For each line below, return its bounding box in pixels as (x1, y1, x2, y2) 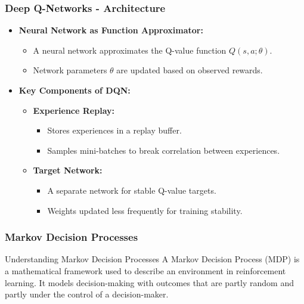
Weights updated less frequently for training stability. (47, 204, 243, 216)
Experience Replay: (33, 104, 114, 116)
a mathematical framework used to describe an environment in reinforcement (5, 264, 286, 277)
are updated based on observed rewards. (116, 64, 263, 76)
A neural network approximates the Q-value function (33, 44, 227, 56)
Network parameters (33, 64, 107, 76)
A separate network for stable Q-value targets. (47, 184, 216, 196)
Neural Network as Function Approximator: (18, 24, 203, 36)
